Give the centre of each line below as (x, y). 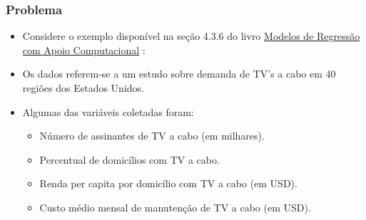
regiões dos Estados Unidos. (83, 88)
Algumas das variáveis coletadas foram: (108, 111)
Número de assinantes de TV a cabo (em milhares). (152, 136)
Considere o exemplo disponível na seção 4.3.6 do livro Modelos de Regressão (191, 36)
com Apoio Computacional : (84, 49)
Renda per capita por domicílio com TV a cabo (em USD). (168, 183)
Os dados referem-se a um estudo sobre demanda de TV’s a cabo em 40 (179, 74)
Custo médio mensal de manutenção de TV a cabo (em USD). (175, 207)
